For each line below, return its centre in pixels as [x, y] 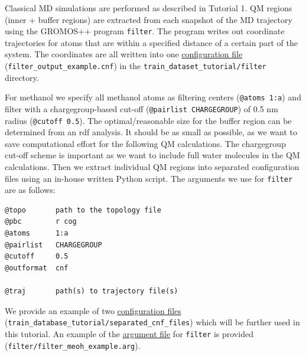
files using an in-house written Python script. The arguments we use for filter [149, 178]
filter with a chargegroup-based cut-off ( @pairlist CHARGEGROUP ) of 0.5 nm [141, 108]
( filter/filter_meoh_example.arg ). [73, 345]
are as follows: [30, 190]
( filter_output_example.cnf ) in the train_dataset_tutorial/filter [136, 66]
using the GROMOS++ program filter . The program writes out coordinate [145, 31]
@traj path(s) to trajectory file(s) [92, 291]
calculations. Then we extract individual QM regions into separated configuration [152, 167]
